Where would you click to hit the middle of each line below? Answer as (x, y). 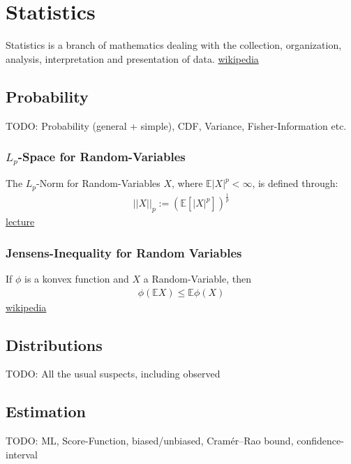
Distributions (54, 344)
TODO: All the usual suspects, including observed (113, 374)
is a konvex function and (77, 278)
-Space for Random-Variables (102, 157)
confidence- (320, 441)
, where (187, 183)
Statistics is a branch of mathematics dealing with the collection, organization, (174, 45)
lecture (20, 222)
